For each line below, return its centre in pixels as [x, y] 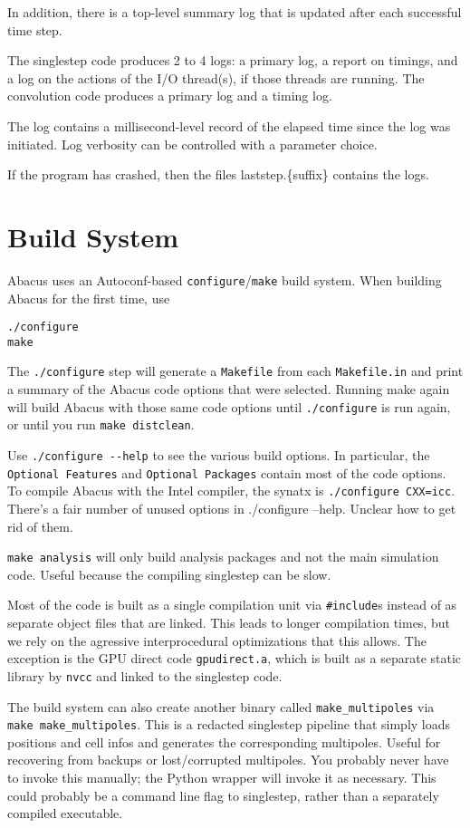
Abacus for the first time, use [89, 298]
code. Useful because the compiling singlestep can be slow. [169, 574]
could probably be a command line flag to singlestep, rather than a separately [223, 795]
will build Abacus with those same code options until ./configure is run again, [229, 406]
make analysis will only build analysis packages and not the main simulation [223, 557]
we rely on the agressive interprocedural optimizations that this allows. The [217, 640]
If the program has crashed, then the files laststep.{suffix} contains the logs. [218, 174]
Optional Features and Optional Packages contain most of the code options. [227, 472]
